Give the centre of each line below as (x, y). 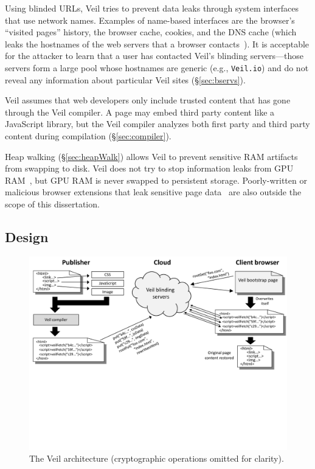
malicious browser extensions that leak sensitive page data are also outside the (153, 192)
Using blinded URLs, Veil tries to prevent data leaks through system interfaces (152, 8)
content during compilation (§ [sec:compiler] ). (88, 136)
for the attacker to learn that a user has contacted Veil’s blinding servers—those (154, 56)
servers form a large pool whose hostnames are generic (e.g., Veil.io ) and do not (157, 67)
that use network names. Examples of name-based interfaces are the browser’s (150, 20)
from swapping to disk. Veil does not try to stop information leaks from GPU (149, 168)
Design (27, 236)
